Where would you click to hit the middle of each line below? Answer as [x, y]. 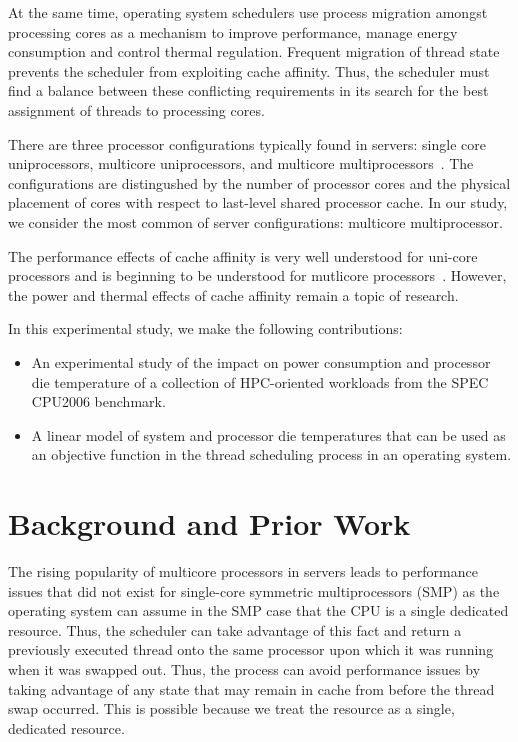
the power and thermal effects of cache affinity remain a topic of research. [233, 294]
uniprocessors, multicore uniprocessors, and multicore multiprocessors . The [241, 163]
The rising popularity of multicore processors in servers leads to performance [243, 571]
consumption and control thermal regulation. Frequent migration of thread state [254, 51]
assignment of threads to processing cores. [136, 109]
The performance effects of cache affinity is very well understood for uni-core [243, 255]
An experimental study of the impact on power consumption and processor [261, 361]
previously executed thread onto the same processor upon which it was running [251, 649]
